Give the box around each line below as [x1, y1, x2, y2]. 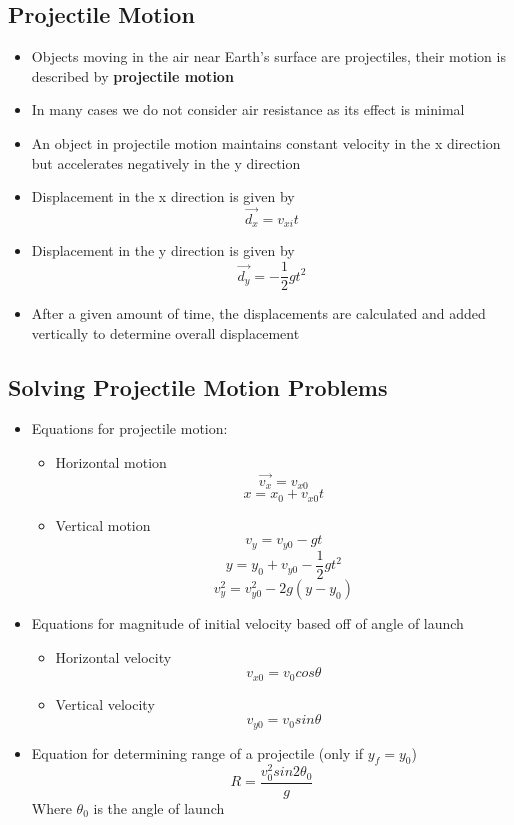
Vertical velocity [55, 693, 155, 714]
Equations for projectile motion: [31, 418, 228, 439]
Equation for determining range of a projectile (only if [31, 742, 364, 763]
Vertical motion [55, 514, 151, 535]
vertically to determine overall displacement [31, 322, 300, 343]
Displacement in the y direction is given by [31, 240, 295, 261]
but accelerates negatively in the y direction [31, 152, 301, 173]
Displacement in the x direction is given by [31, 186, 295, 207]
